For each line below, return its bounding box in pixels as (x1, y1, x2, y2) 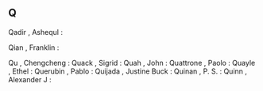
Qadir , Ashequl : (8, 27, 64, 36)
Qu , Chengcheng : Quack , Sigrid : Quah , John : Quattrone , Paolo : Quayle (8, 58, 256, 67)
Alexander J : (8, 74, 52, 84)
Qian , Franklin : (8, 43, 60, 52)
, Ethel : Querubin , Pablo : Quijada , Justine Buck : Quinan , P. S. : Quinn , (8, 66, 248, 76)
